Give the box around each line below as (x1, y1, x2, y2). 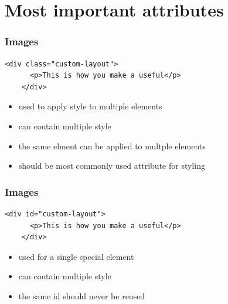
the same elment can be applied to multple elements (18, 139, 206, 152)
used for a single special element (18, 250, 134, 262)
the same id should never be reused (18, 289, 145, 302)
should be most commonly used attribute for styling (18, 159, 205, 172)
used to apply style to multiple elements (18, 100, 162, 112)
